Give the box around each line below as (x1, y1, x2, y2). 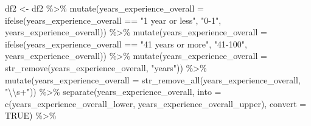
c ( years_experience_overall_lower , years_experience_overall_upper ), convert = (5, 97, 307, 110)
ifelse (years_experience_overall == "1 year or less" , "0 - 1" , (5, 13, 222, 26)
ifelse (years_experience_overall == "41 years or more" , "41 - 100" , (5, 37, 247, 50)
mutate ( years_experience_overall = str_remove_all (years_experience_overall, (5, 73, 301, 86)
